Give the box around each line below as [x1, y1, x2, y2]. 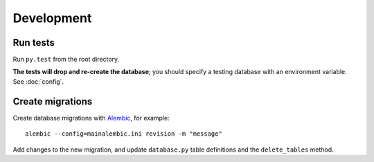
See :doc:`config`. [12, 77, 64, 86]
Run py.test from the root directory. [12, 55, 120, 64]
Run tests [12, 37, 55, 48]
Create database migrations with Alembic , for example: [12, 114, 170, 122]
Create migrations [12, 96, 93, 107]
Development [12, 10, 92, 26]
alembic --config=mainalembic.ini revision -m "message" [25, 130, 223, 138]
